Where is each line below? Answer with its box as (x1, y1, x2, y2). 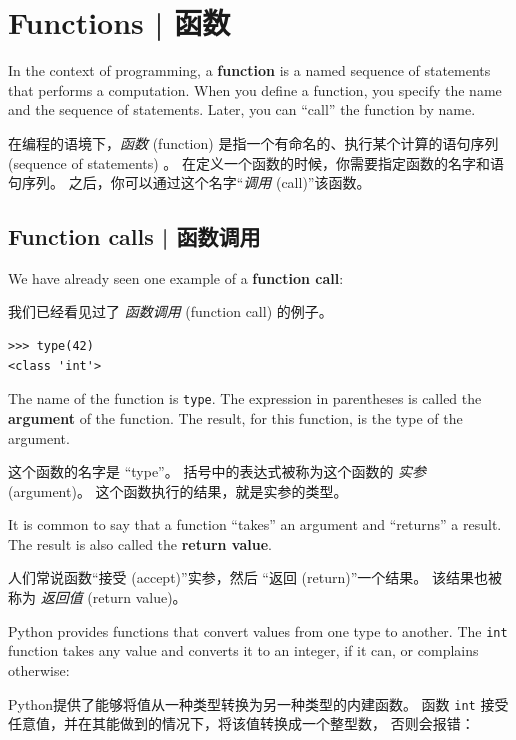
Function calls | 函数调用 (8, 221, 261, 252)
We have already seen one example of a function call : (8, 267, 344, 288)
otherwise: (8, 659, 70, 680)
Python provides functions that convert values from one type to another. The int (8, 620, 508, 641)
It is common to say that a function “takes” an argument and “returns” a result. (8, 514, 502, 535)
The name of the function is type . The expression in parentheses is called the (8, 388, 482, 409)
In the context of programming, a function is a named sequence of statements (8, 60, 491, 81)
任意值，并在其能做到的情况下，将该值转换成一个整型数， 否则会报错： (8, 713, 475, 734)
